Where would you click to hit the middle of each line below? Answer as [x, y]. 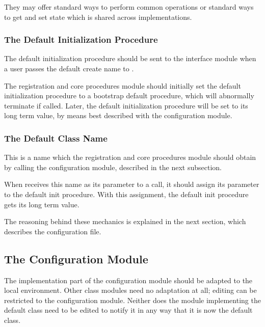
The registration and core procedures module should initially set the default [123, 85]
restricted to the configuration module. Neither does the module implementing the [132, 300]
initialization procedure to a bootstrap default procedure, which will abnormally [129, 96]
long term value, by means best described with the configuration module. [118, 115]
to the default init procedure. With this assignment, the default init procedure [126, 194]
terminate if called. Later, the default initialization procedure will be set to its [126, 105]
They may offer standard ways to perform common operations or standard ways [129, 7]
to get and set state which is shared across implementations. [98, 17]
